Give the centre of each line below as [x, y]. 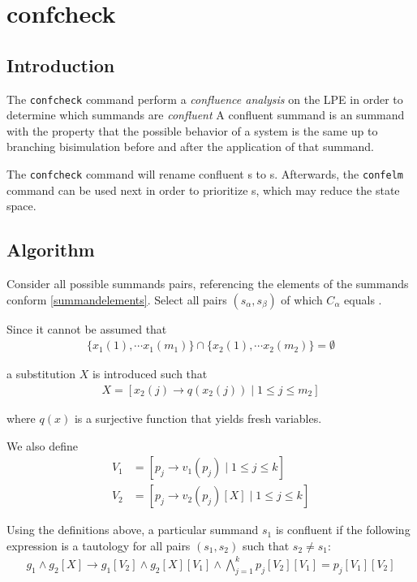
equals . [363, 299]
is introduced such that [150, 374]
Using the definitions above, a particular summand [133, 530]
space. [21, 206]
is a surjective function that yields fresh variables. [198, 418]
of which [302, 299]
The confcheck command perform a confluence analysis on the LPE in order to [205, 99]
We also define [42, 445]
